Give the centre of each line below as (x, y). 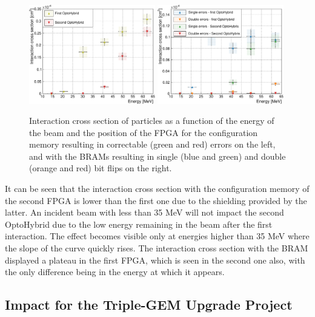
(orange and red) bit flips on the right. (101, 168)
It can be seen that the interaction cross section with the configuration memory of (157, 189)
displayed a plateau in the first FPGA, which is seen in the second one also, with (155, 260)
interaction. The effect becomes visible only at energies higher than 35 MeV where (157, 236)
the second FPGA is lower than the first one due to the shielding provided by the (156, 200)
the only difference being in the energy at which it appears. (115, 272)
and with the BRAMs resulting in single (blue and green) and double (157, 156)
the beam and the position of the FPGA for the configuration (144, 132)
